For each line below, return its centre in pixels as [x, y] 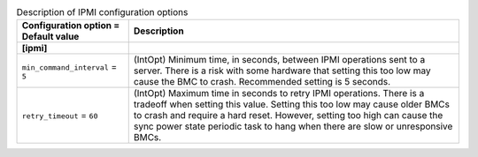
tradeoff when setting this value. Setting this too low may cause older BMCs [292, 104]
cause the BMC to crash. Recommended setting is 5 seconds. [262, 82]
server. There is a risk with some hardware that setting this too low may [282, 71]
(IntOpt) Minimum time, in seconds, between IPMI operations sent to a [279, 60]
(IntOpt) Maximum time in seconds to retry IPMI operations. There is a [279, 93]
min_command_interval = [69, 66]
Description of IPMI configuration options [102, 12]
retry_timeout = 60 [60, 116]
